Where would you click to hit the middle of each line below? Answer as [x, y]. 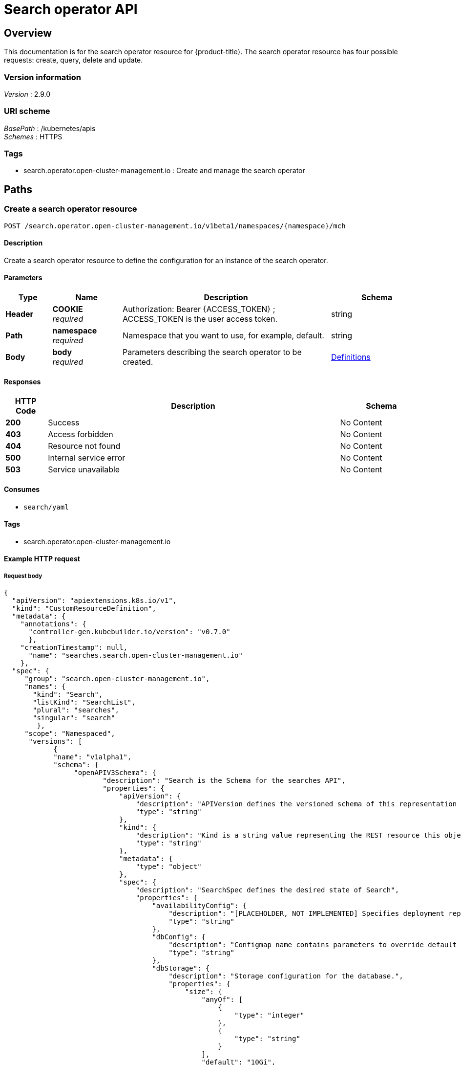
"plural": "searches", [76, 710]
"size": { [203, 992]
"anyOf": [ [222, 1000]
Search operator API [71, 9]
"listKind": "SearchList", [84, 702]
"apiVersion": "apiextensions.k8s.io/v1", [94, 601]
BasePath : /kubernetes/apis [50, 128]
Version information [42, 77]
